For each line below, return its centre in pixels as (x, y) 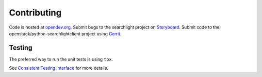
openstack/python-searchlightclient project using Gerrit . (65, 33)
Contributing (35, 13)
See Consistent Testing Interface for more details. (59, 68)
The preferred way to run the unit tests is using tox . (61, 59)
